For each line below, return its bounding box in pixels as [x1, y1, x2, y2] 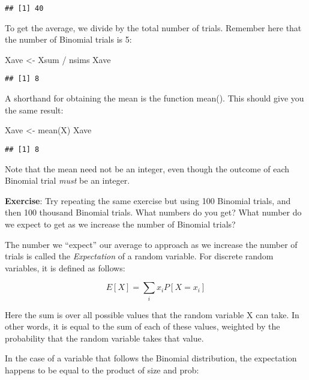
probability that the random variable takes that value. [5, 331, 204, 344]
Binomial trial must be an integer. [5, 174, 130, 187]
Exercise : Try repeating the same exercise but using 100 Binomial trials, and [5, 194, 291, 207]
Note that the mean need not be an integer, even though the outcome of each [5, 162, 290, 175]
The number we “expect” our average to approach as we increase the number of [5, 238, 298, 250]
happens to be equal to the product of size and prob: [5, 363, 199, 376]
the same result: [5, 103, 64, 116]
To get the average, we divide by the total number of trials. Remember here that [5, 21, 302, 34]
